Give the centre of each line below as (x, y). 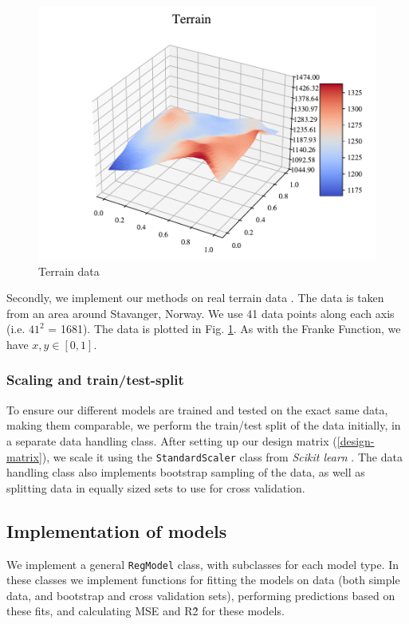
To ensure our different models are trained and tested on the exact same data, (197, 409)
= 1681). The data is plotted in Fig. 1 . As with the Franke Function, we (224, 329)
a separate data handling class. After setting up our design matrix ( (172, 440)
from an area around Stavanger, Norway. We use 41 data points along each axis (201, 313)
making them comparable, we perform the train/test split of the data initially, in (204, 425)
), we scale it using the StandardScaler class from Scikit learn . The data (222, 456)
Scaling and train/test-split (95, 380)
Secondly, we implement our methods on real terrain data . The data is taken (195, 298)
